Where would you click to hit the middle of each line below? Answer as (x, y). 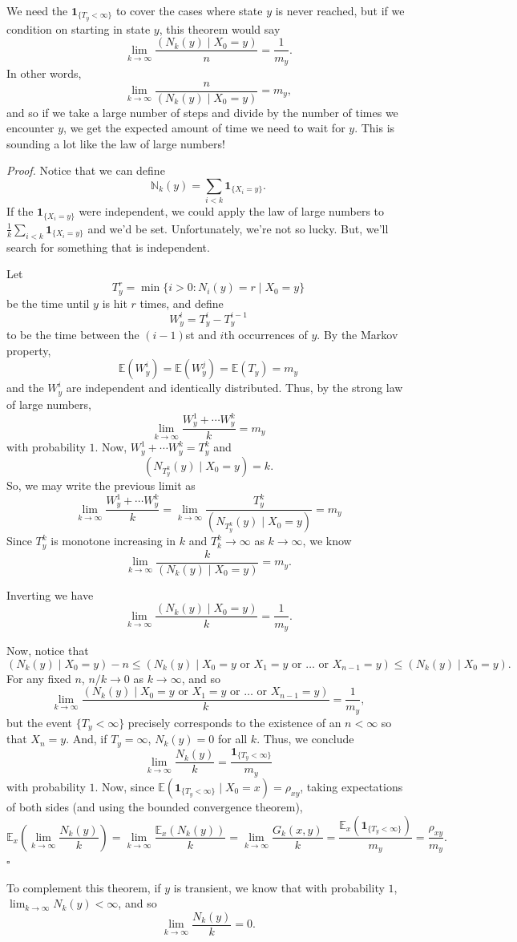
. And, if (87, 739)
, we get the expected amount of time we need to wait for (204, 128)
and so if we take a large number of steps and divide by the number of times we (202, 112)
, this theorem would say (220, 28)
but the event (40, 722)
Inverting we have (50, 594)
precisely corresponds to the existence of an (234, 722)
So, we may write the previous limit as (101, 485)
